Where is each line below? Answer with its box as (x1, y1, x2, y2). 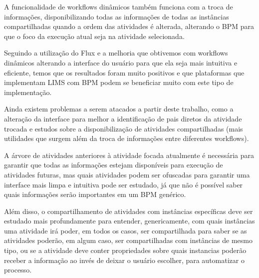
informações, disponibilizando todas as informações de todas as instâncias (4, 11, 229, 21)
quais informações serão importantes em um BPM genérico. (4, 189, 186, 199)
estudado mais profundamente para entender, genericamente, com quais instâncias (4, 215, 255, 226)
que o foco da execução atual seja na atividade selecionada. (4, 30, 185, 41)
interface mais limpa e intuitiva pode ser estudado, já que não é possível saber (4, 179, 243, 189)
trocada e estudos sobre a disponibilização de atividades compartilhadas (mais (4, 123, 243, 133)
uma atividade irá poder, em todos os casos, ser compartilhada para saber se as (4, 225, 247, 235)
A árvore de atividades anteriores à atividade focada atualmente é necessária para (4, 149, 255, 160)
